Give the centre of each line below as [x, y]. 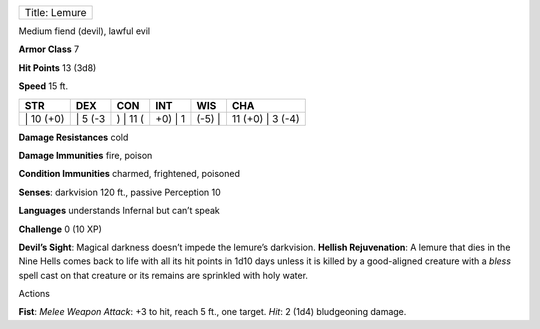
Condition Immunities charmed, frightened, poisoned [129, 174]
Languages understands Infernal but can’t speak [119, 211]
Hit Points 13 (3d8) [57, 67]
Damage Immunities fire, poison [85, 155]
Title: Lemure [55, 12]
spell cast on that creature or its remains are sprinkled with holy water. [163, 275]
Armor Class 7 [49, 49]
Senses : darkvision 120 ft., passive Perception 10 [120, 192]
